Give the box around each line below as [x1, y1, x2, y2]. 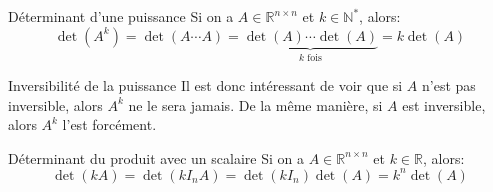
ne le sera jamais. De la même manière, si [128, 94, 383, 115]
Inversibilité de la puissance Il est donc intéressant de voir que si [8, 75, 403, 96]
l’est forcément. [62, 114, 157, 135]
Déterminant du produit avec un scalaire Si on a [8, 147, 304, 168]
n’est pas [422, 75, 476, 96]
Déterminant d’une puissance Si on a [8, 6, 234, 26]
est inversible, [402, 94, 486, 115]
